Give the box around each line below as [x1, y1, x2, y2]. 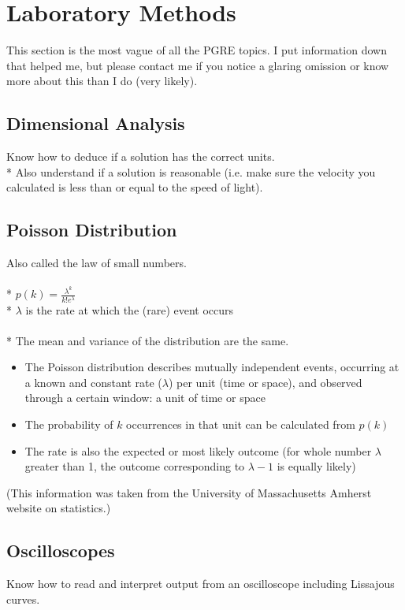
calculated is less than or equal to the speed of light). [6, 179, 263, 195]
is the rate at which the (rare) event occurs [25, 301, 234, 318]
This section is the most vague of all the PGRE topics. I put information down [6, 42, 387, 58]
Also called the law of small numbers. [6, 255, 187, 271]
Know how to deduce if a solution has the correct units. [6, 148, 275, 165]
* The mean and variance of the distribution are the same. [6, 332, 289, 348]
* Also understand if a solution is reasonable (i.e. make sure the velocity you [6, 163, 376, 180]
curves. [6, 590, 40, 607]
